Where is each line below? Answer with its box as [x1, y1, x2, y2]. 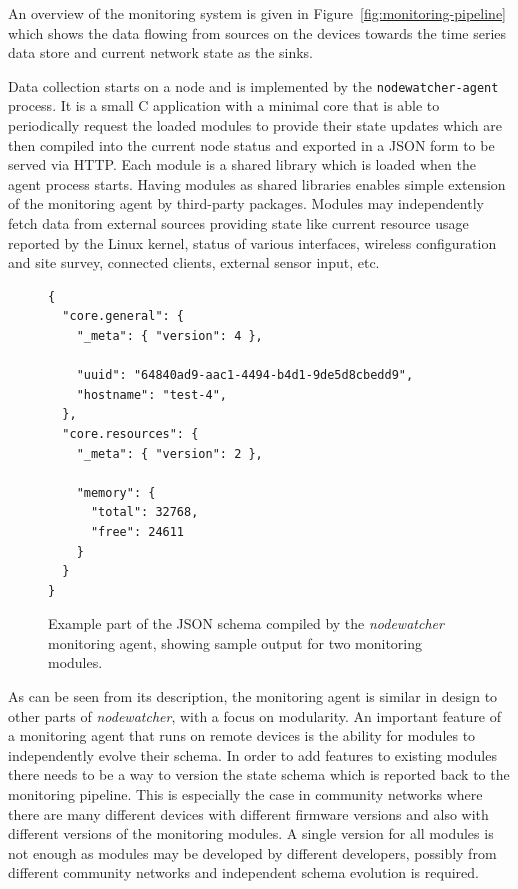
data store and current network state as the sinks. [8, 42, 314, 63]
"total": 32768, [90, 505, 199, 520]
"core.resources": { [62, 426, 199, 441]
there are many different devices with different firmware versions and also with [8, 803, 489, 824]
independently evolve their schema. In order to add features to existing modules [8, 744, 497, 765]
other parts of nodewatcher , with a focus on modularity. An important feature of [8, 705, 502, 726]
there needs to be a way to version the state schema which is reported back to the [8, 764, 510, 785]
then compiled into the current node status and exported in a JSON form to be [8, 134, 495, 155]
